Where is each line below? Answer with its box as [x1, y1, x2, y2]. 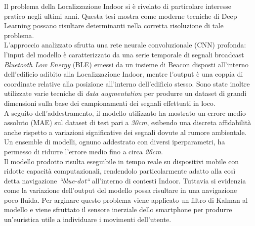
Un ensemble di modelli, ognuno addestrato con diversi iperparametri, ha [4, 136, 225, 147]
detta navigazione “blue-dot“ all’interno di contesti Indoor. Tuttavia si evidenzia [4, 175, 246, 185]
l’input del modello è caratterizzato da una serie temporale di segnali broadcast [4, 49, 244, 59]
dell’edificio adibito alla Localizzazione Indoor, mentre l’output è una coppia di [4, 69, 243, 79]
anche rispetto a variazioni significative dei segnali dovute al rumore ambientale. [4, 127, 247, 137]
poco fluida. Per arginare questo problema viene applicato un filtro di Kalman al [4, 194, 248, 205]
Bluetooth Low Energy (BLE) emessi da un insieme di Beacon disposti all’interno [4, 59, 249, 69]
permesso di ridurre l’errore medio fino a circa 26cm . [4, 146, 163, 156]
